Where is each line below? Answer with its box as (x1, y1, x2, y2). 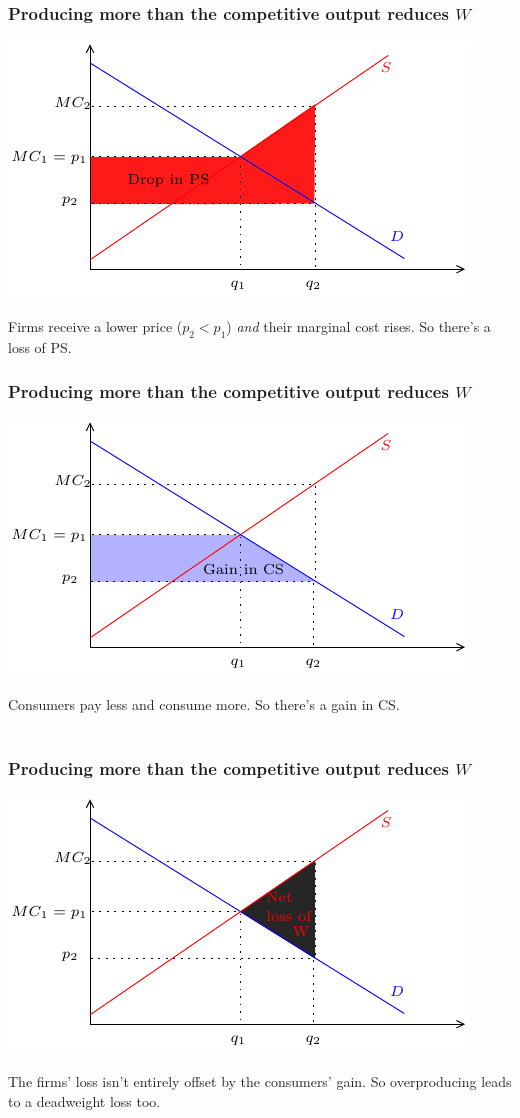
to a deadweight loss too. (8, 1090, 161, 1111)
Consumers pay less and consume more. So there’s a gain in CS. (8, 694, 400, 715)
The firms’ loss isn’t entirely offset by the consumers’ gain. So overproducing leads (8, 1071, 512, 1092)
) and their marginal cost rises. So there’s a (226, 315, 491, 336)
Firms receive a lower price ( (8, 315, 183, 336)
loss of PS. (8, 336, 72, 357)
